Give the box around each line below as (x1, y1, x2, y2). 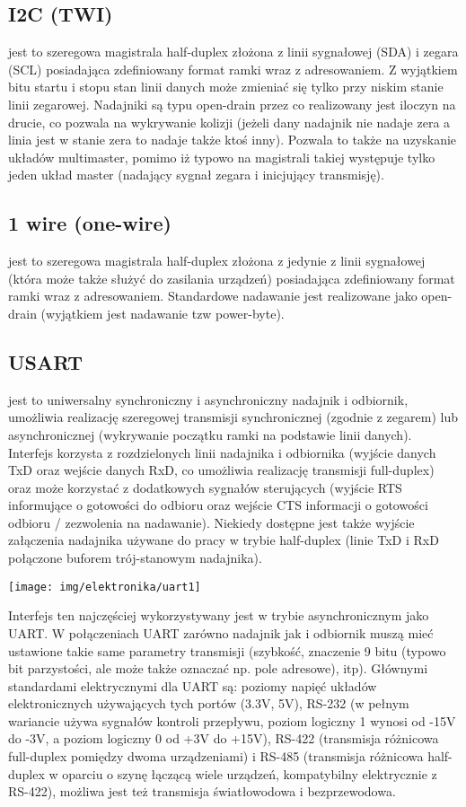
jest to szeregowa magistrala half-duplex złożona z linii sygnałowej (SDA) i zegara (8, 42, 459, 61)
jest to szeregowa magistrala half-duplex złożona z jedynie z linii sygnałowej (8, 251, 426, 270)
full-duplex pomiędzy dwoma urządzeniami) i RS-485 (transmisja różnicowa (8, 747, 424, 766)
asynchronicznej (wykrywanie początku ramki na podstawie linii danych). (8, 425, 412, 443)
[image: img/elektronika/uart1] (8, 580, 201, 593)
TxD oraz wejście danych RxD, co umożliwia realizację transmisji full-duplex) (8, 461, 435, 479)
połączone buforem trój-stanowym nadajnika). (8, 548, 262, 567)
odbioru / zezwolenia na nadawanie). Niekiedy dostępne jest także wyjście (8, 513, 415, 531)
